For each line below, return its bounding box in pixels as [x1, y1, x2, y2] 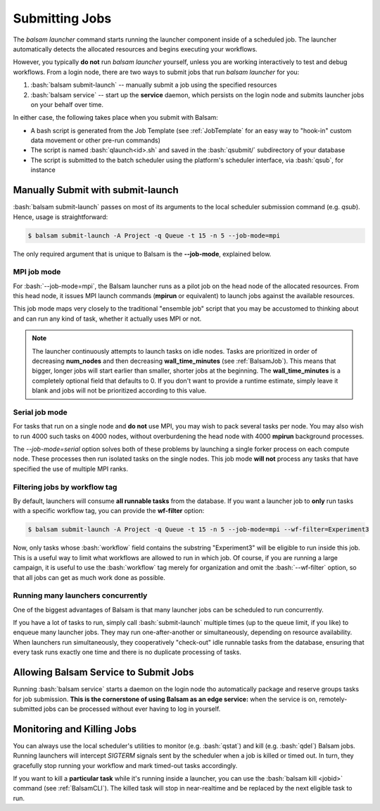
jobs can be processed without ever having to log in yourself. [43, 705, 221, 713]
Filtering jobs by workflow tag [13, 482, 118, 492]
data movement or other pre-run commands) [30, 136, 161, 144]
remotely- [319, 695, 348, 703]
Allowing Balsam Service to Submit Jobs [13, 667, 194, 679]
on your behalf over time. [30, 100, 103, 109]
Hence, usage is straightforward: [13, 212, 108, 221]
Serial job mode [13, 407, 68, 417]
